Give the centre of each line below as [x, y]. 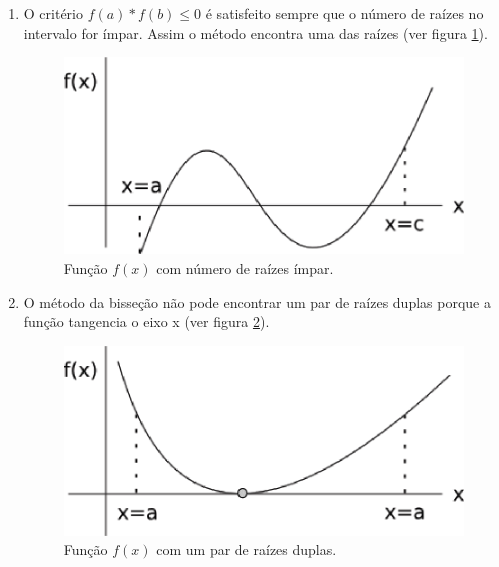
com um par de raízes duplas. [246, 549]
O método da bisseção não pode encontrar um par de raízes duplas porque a [257, 301]
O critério [53, 13]
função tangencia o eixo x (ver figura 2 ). [146, 321]
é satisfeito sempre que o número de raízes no [344, 13]
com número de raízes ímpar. [245, 267]
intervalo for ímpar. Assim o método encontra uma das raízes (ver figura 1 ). [255, 32]
